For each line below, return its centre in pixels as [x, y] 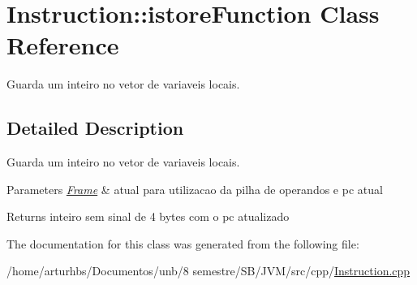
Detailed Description [95, 128]
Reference [63, 45]
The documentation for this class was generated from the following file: [183, 243]
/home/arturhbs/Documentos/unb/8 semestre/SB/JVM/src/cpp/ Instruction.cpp [208, 271]
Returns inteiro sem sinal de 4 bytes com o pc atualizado [148, 216]
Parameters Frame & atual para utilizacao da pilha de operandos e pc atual [195, 189]
